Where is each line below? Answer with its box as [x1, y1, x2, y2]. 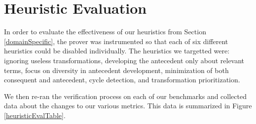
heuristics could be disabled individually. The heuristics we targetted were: [4, 46, 230, 56]
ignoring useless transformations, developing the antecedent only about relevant [4, 55, 245, 65]
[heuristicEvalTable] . [4, 110, 66, 120]
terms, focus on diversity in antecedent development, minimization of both [4, 65, 229, 75]
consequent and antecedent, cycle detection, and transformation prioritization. [4, 74, 240, 85]
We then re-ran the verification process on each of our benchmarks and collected [4, 91, 247, 101]
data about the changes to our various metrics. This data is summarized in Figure [4, 100, 252, 111]
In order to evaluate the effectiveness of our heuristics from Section [4, 26, 206, 37]
